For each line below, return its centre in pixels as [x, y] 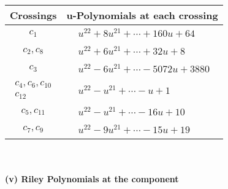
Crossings [33, 15]
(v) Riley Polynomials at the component [92, 179]
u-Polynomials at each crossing [142, 15]
